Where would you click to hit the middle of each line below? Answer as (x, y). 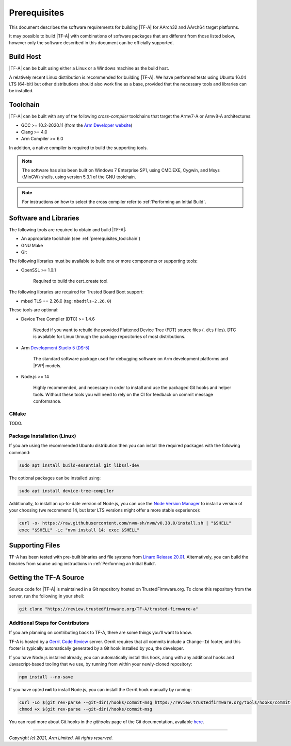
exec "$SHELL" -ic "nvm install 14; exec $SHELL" (79, 530)
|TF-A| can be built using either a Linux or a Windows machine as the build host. (89, 68)
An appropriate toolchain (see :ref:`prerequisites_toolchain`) (81, 238)
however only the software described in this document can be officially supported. (91, 43)
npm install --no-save (46, 677)
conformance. (47, 401)
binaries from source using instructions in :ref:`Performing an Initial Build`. (83, 564)
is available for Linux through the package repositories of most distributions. (109, 337)
